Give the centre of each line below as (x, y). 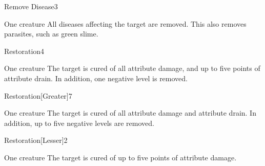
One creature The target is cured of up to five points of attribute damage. (120, 157)
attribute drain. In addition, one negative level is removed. (96, 78)
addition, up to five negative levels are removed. (79, 123)
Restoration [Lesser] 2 (36, 140)
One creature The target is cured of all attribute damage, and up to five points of (132, 68)
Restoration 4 (24, 51)
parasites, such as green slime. (51, 34)
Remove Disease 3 (31, 6)
